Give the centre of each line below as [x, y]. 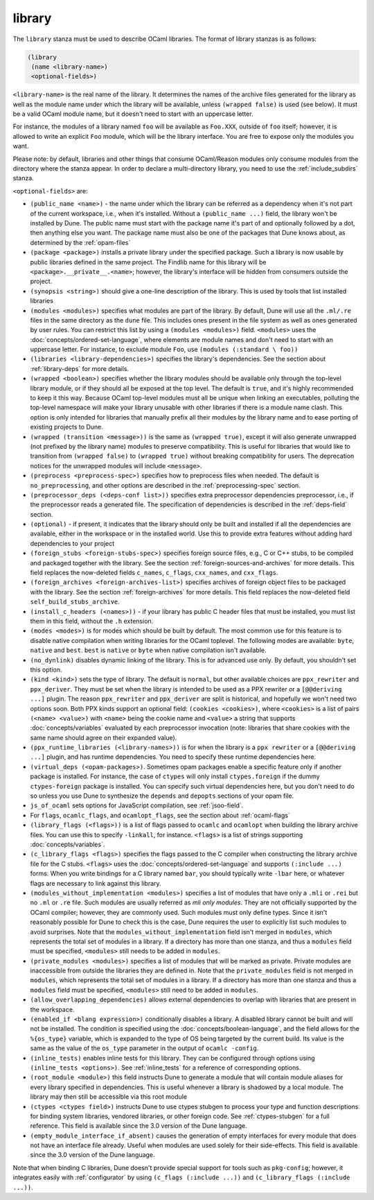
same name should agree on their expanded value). [104, 737]
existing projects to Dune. [66, 427]
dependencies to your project [72, 543]
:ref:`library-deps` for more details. [80, 368]
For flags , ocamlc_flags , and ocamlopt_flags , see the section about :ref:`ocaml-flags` [160, 815]
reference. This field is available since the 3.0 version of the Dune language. [139, 1126]
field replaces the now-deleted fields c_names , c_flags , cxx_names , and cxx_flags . [154, 573]
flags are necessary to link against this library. [96, 883]
